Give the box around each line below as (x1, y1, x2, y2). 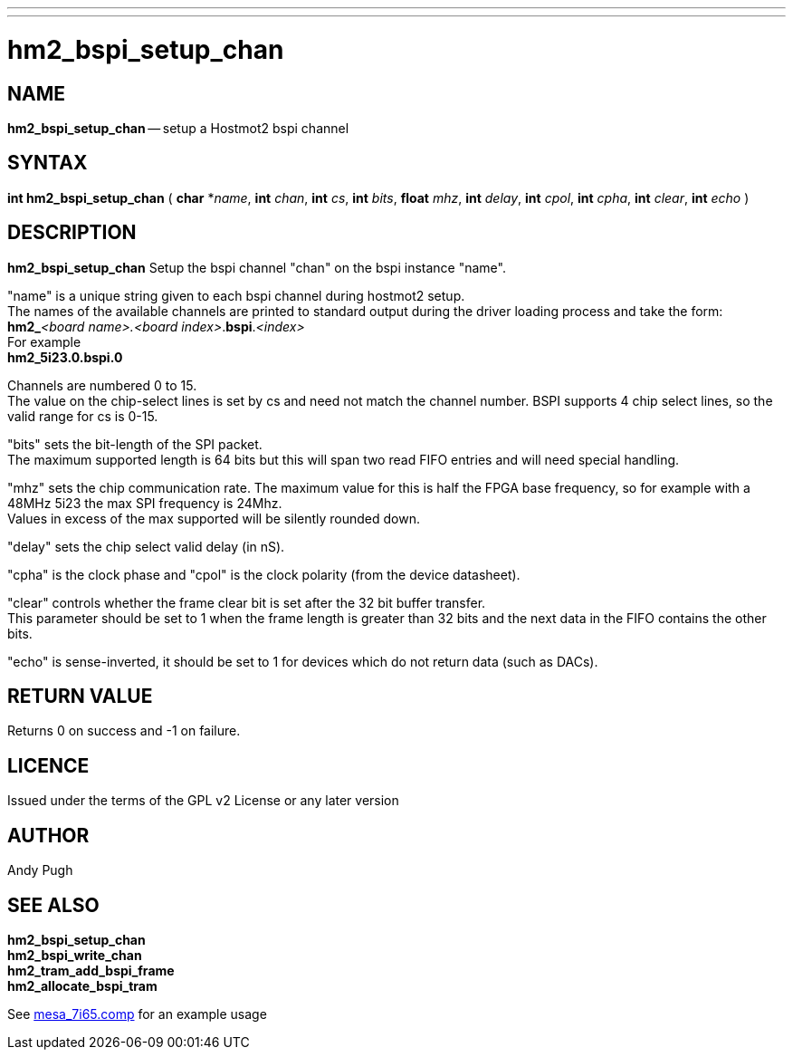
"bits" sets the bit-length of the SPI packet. (7, 436, 263, 452)
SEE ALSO (7, 893, 100, 917)
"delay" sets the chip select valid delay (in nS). (7, 538, 285, 554)
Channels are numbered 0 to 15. (7, 377, 197, 393)
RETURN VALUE (7, 685, 153, 708)
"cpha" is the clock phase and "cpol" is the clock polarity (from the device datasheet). (7, 566, 521, 582)
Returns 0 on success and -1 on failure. (7, 723, 241, 739)
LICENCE (7, 754, 90, 777)
